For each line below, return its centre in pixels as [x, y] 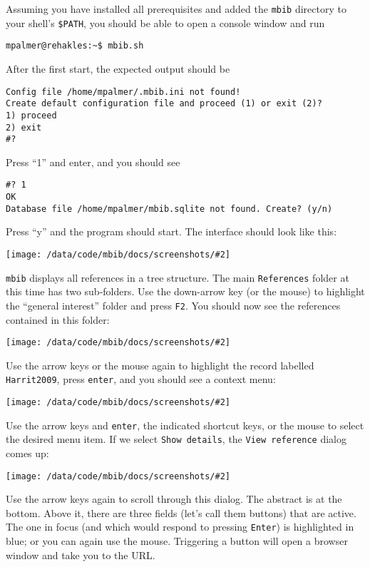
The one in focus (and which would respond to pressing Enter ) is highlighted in [180, 527]
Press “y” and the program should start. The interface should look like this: [171, 231]
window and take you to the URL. [81, 555]
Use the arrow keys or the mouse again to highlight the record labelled [160, 365]
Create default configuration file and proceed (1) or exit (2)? [164, 104]
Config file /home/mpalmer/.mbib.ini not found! [123, 92]
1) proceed [31, 115]
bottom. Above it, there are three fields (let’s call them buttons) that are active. [181, 512]
